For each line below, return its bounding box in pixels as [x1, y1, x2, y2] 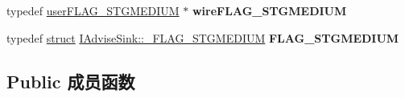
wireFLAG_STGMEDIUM [192, 2, 347, 18]
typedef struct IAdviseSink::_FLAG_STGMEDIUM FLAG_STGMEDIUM [6, 29, 399, 46]
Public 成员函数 [6, 68, 135, 93]
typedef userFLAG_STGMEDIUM [6, 2, 180, 18]
